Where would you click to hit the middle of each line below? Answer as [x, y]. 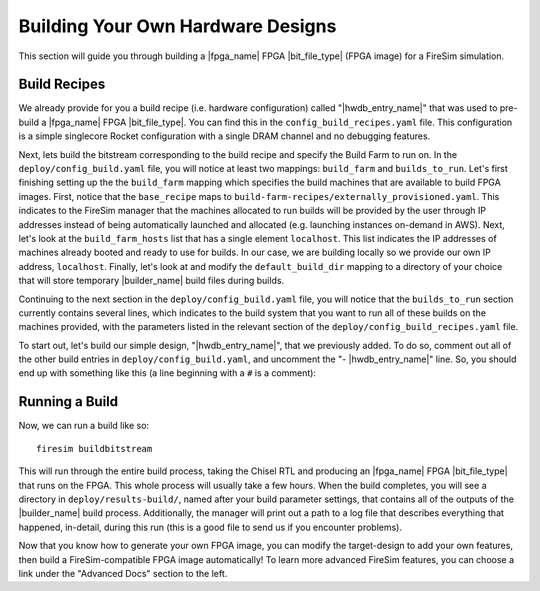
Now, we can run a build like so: [84, 426]
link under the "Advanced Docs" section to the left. [123, 573]
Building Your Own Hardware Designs [177, 26]
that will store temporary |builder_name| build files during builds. [151, 281]
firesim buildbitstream [94, 448]
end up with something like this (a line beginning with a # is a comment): [167, 373]
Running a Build [68, 401]
